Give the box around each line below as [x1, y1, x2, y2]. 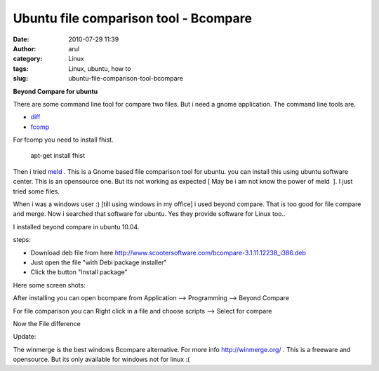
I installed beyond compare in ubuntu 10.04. [13, 222, 140, 231]
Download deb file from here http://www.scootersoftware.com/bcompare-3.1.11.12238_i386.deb [30, 248, 307, 257]
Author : [13, 44, 36, 53]
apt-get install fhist [30, 151, 86, 160]
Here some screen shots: [13, 281, 86, 289]
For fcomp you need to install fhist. [13, 135, 114, 144]
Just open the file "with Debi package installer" [30, 258, 167, 267]
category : [13, 55, 43, 63]
